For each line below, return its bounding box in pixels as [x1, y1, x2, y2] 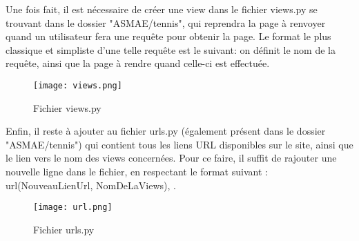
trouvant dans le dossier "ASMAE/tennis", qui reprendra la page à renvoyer [6, 15, 326, 30]
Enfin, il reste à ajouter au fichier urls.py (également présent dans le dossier [6, 124, 326, 138]
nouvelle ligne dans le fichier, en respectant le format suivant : [6, 164, 268, 178]
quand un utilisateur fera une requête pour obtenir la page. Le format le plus [6, 29, 331, 44]
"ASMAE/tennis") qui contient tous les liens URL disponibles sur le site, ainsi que [6, 137, 353, 151]
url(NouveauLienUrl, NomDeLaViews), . [6, 177, 176, 192]
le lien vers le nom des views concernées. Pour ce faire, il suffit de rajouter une [6, 151, 337, 165]
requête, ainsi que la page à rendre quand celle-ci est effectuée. [6, 56, 270, 70]
